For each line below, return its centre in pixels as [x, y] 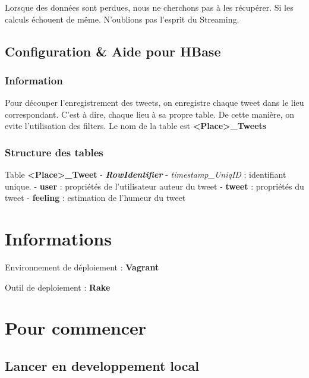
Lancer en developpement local [102, 366]
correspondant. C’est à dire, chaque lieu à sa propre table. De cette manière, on [150, 114]
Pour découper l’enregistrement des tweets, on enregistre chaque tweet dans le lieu [154, 103]
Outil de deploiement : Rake [58, 287]
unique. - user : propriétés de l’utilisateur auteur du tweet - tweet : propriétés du [154, 186]
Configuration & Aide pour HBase [113, 51]
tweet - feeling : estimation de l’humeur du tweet [95, 198]
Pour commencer [76, 328]
